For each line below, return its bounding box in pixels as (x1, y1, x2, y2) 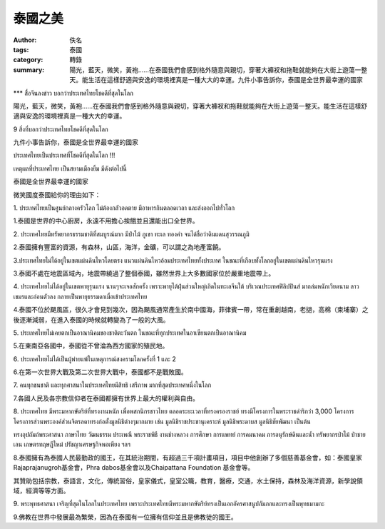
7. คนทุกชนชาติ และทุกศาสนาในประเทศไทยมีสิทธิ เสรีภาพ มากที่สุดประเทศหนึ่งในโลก (13, 381, 212, 389)
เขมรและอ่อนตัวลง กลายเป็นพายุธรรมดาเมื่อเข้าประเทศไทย (13, 292, 148, 301)
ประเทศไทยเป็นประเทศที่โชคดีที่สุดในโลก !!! (13, 151, 115, 160)
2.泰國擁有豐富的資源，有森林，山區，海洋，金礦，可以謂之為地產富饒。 (13, 243, 225, 251)
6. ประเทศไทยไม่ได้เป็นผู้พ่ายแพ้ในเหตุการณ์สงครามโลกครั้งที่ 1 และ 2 (13, 354, 176, 363)
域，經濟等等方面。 (13, 486, 70, 495)
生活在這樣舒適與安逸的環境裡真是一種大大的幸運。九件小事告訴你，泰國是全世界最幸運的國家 (88, 76, 363, 84)
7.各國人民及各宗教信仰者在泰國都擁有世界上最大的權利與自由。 (13, 393, 200, 403)
